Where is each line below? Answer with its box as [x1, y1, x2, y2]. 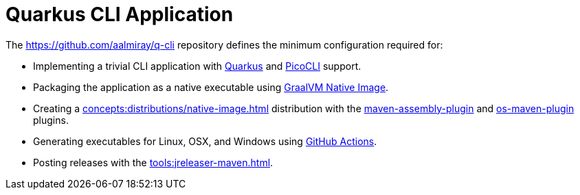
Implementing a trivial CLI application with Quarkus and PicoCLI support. [33, 60, 361, 72]
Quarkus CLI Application [5, 3, 234, 26]
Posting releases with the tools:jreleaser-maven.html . [33, 156, 274, 168]
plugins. [33, 114, 69, 126]
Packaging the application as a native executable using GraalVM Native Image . [33, 81, 389, 93]
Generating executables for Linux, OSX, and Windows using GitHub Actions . [33, 135, 377, 147]
